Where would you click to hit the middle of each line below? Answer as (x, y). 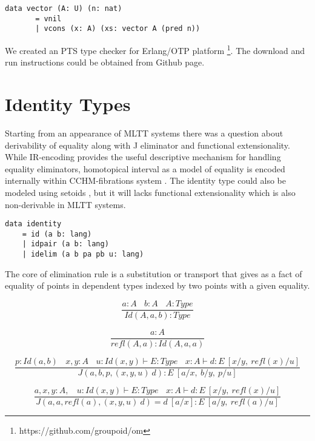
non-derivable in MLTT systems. (65, 204)
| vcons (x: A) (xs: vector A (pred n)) (118, 29)
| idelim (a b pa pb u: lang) (83, 254)
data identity (33, 224)
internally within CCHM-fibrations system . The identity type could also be (145, 180)
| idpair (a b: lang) (65, 244)
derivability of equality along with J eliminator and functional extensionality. (148, 145)
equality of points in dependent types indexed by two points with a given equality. (157, 285)
